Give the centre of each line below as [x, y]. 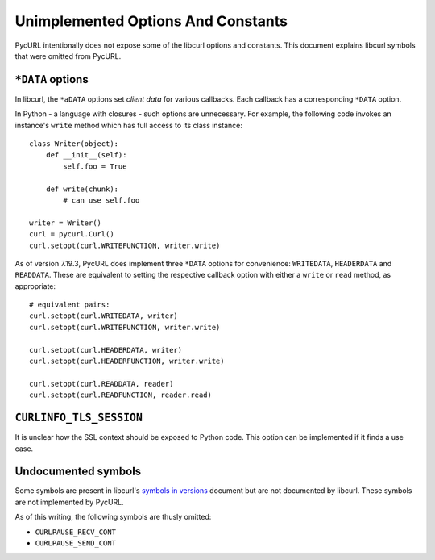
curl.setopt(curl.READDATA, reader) [101, 384]
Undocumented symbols [78, 472]
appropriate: [35, 286]
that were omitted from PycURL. [68, 56]
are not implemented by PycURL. [69, 502]
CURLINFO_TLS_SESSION [79, 418]
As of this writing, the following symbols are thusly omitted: [113, 517]
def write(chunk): [82, 189]
